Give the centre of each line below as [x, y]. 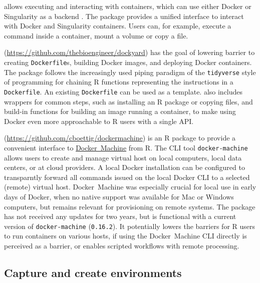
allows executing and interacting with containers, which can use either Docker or [128, 6]
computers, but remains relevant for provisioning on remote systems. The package [130, 206]
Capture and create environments [93, 272]
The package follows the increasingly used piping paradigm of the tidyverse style [130, 72]
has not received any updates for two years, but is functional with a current [120, 216]
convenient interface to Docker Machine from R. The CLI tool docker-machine [126, 147]
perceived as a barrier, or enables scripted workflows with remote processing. [122, 245]
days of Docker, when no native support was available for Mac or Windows [119, 196]
